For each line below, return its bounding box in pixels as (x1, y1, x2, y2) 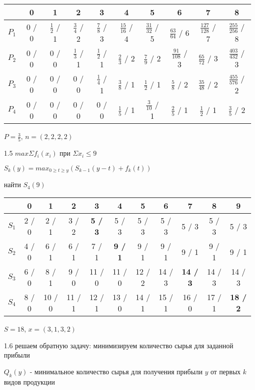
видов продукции (4, 376, 55, 387)
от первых (210, 366, 241, 376)
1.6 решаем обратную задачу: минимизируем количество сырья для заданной (4, 340, 233, 350)
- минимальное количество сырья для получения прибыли (29, 366, 203, 376)
